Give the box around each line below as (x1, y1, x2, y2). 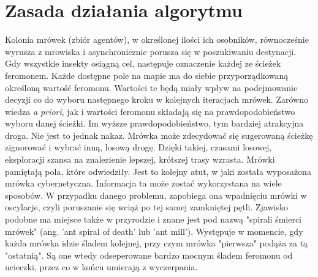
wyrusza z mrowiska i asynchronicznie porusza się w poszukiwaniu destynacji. (5, 45, 297, 57)
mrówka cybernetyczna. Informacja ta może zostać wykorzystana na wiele (5, 177, 282, 190)
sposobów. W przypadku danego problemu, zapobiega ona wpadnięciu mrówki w (5, 188, 307, 201)
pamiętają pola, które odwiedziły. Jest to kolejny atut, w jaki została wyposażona (5, 164, 311, 177)
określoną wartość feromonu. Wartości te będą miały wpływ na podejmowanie (5, 81, 298, 94)
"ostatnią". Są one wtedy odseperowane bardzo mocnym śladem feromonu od (5, 248, 293, 261)
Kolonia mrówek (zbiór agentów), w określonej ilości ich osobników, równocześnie (5, 33, 309, 46)
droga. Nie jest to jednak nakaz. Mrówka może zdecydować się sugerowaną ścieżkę (5, 128, 313, 141)
